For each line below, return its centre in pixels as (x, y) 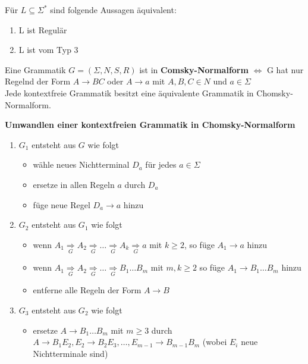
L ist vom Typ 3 (48, 50)
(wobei (215, 342)
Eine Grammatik (35, 69)
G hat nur (285, 69)
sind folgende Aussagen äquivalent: (113, 10)
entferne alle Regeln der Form (87, 290)
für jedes (161, 164)
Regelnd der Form (38, 81)
